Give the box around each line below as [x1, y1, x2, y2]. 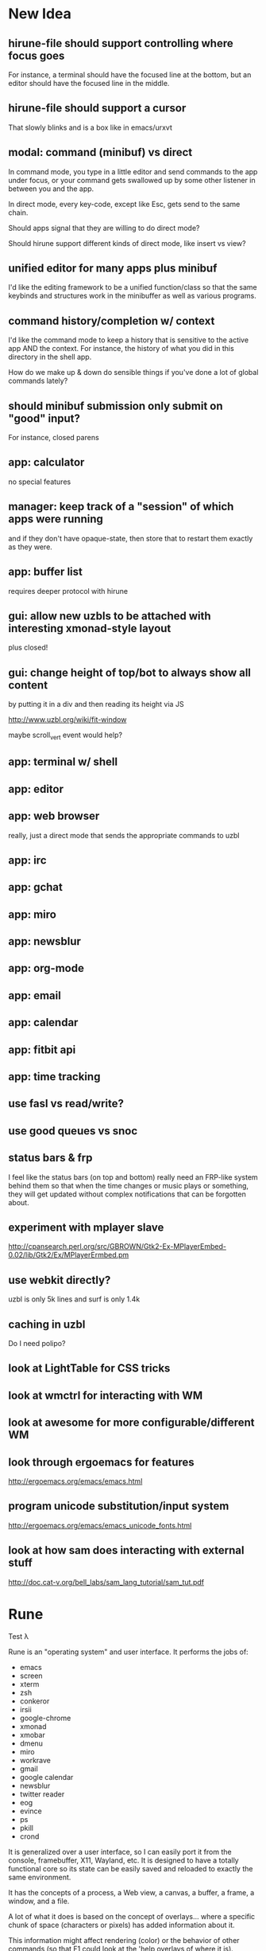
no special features [8, 477, 71, 486]
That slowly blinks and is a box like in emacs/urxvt [8, 123, 172, 132]
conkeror [19, 1696, 50, 1706]
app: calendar [8, 1016, 79, 1029]
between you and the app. [8, 184, 94, 193]
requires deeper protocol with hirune [8, 586, 129, 595]
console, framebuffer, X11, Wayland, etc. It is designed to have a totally [8, 1855, 240, 1865]
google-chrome [19, 1713, 71, 1723]
